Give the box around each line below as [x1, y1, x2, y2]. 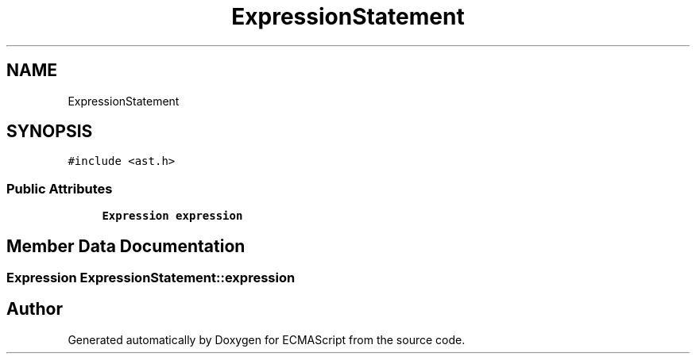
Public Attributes [6, 180, 113, 197]
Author [6, 299, 63, 320]
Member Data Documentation [6, 236, 246, 256]
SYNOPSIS [6, 121, 93, 142]
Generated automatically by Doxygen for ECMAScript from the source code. [68, 332, 466, 347]
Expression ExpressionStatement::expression [6, 270, 296, 286]
